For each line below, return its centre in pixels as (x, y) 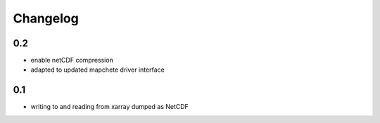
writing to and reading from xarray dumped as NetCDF (110, 107)
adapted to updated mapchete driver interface (97, 70)
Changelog (46, 18)
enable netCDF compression (72, 60)
